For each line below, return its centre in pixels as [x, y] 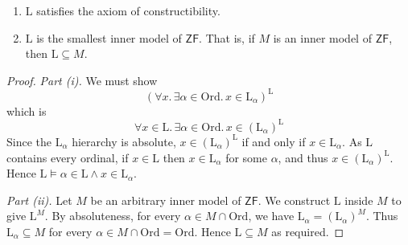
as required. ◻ [308, 231]
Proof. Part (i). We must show [82, 80]
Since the [29, 141]
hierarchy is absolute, [124, 141]
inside [359, 200]
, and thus [303, 157]
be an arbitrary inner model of [166, 200]
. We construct [294, 200]
